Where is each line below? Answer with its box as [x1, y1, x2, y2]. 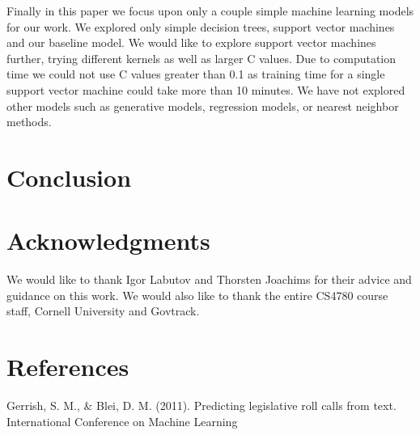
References [6, 350, 129, 383]
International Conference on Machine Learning [6, 412, 238, 429]
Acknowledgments [6, 224, 210, 257]
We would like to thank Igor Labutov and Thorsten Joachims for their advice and [6, 271, 412, 288]
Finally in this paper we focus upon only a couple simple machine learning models [6, 2, 414, 19]
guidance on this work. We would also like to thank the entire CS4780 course [6, 286, 388, 303]
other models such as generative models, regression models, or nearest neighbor [6, 97, 399, 114]
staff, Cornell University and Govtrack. [6, 302, 200, 319]
